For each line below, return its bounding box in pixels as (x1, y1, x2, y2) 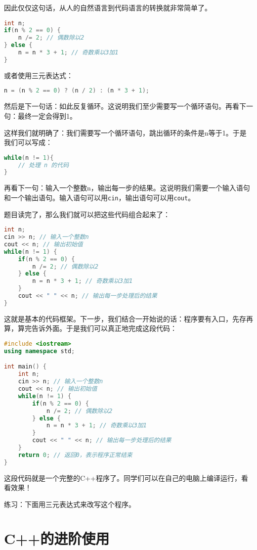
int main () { (4, 363, 46, 370)
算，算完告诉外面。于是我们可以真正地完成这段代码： (4, 323, 177, 333)
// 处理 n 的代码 (18, 161, 69, 169)
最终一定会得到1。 (17, 110, 77, 121)
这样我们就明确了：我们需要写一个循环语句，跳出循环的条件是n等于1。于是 (4, 127, 247, 137)
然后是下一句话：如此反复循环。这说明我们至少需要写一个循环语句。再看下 (4, 101, 246, 111)
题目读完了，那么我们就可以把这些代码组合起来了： (4, 209, 170, 219)
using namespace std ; (4, 347, 75, 355)
